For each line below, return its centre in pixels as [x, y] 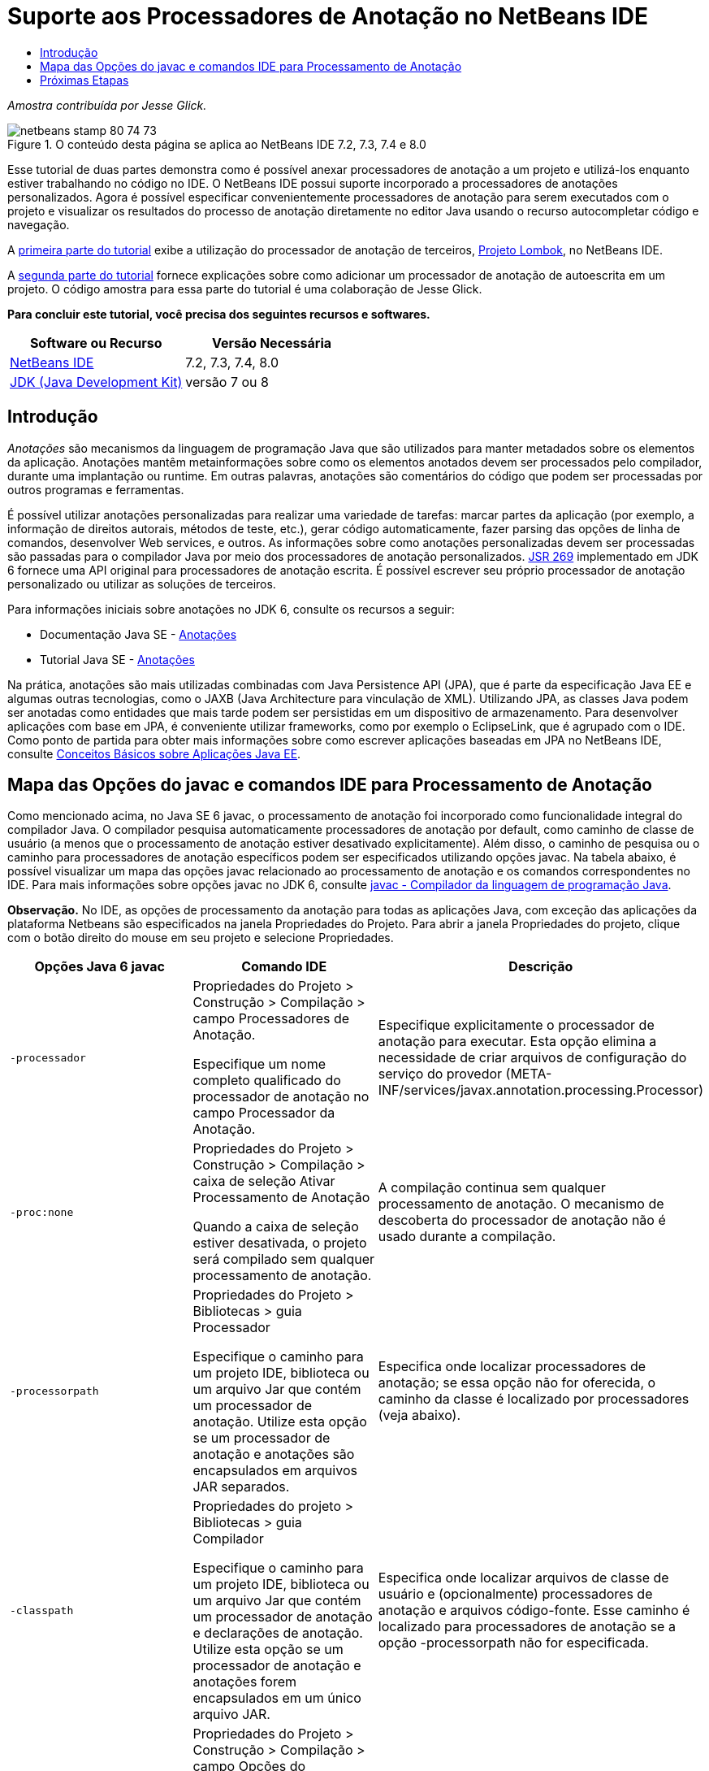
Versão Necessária [272, 343]
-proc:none [42, 1212]
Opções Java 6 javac [99, 967]
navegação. [39, 224]
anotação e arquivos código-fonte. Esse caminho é [534, 1610]
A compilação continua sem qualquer [492, 1188]
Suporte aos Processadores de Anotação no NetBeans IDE [328, 16]
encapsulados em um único [277, 1698]
